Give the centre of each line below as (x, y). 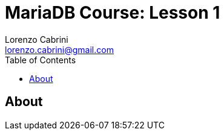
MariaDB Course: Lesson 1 (113, 13)
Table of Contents (41, 60)
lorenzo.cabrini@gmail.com (59, 49)
